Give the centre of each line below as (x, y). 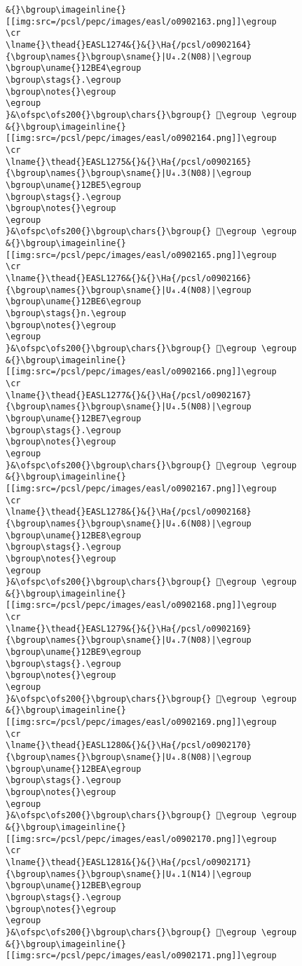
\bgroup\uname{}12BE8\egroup (74, 535)
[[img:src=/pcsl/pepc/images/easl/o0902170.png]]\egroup (141, 839)
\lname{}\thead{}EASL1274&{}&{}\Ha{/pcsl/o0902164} (129, 45)
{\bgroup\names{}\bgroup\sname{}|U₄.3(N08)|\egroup (129, 174)
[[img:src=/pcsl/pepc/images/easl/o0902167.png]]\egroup (141, 488)
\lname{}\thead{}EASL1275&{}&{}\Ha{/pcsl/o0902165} (129, 162)
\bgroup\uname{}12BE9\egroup (74, 652)
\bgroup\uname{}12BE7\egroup (74, 418)
